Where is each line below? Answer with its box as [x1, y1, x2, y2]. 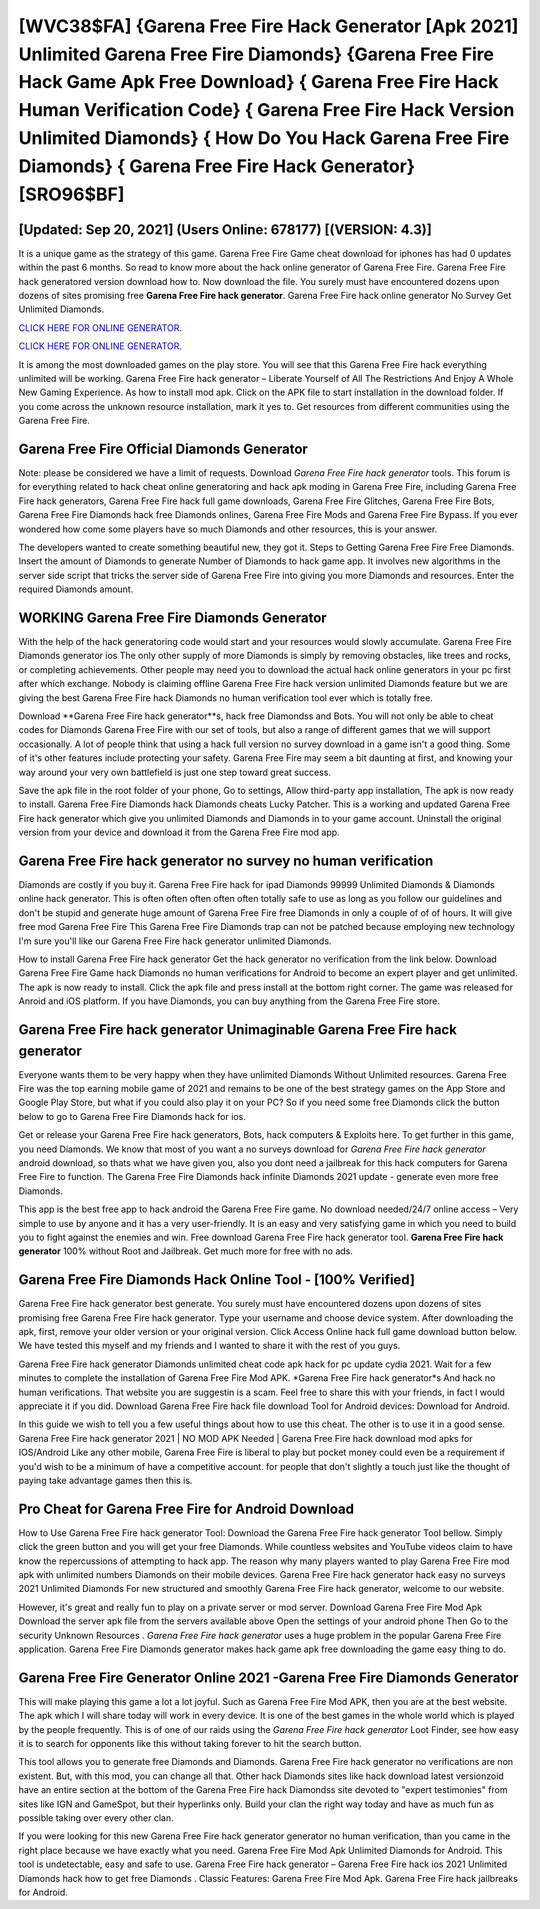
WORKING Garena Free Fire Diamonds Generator [18, 609, 327, 626]
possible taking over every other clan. [18, 1812, 174, 1824]
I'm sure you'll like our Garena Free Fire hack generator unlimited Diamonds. [18, 935, 332, 947]
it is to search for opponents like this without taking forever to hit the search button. [18, 1738, 362, 1750]
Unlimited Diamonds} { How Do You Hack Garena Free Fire [18, 126, 510, 149]
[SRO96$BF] [18, 183, 125, 205]
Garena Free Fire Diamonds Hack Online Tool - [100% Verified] [18, 1271, 415, 1289]
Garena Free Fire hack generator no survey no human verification [18, 852, 434, 869]
